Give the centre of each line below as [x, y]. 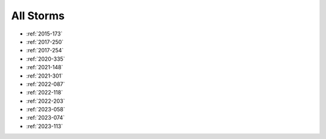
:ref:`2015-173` [44, 34]
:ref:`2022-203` [46, 101]
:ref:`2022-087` [46, 84]
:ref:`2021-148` [45, 67]
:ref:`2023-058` [46, 110]
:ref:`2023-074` [46, 118]
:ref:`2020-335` [46, 59]
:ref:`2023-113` [45, 126]
